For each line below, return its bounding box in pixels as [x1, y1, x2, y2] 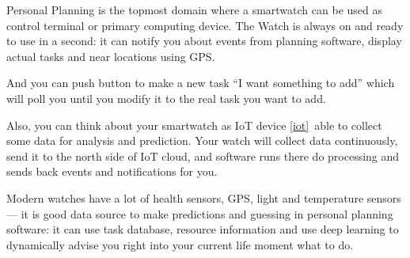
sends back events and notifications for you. [6, 163, 218, 180]
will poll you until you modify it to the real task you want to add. [6, 89, 326, 106]
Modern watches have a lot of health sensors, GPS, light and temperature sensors [6, 189, 401, 206]
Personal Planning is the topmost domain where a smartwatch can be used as [6, 2, 382, 17]
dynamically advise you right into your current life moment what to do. [6, 236, 354, 252]
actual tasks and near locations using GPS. [6, 47, 215, 64]
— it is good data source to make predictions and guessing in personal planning [6, 205, 393, 222]
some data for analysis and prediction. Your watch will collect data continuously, [6, 132, 398, 149]
